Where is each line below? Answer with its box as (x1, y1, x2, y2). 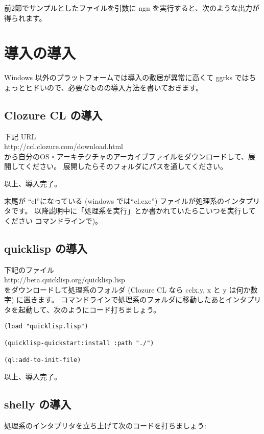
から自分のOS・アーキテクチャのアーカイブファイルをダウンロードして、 (4, 151, 248, 161)
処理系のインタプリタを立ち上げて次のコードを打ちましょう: (4, 420, 206, 430)
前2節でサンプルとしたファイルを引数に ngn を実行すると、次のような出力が (4, 3, 259, 13)
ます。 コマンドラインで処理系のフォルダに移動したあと (38, 294, 226, 305)
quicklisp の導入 (4, 240, 88, 256)
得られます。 (4, 12, 46, 23)
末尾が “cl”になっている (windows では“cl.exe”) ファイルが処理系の (4, 195, 225, 206)
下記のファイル (4, 264, 54, 275)
